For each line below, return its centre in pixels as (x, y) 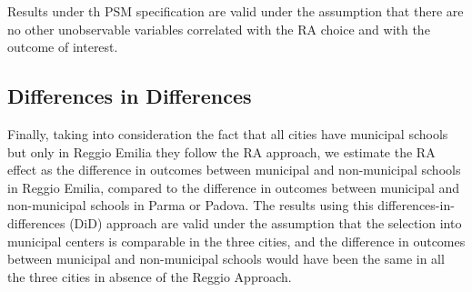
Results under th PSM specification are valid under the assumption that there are (236, 11)
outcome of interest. (63, 47)
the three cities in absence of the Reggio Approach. (150, 276)
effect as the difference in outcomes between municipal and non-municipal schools (234, 170)
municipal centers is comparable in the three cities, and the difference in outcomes (236, 241)
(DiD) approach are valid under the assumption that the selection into (266, 222)
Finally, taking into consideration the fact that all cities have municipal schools (228, 133)
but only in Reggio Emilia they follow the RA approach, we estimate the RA (221, 151)
